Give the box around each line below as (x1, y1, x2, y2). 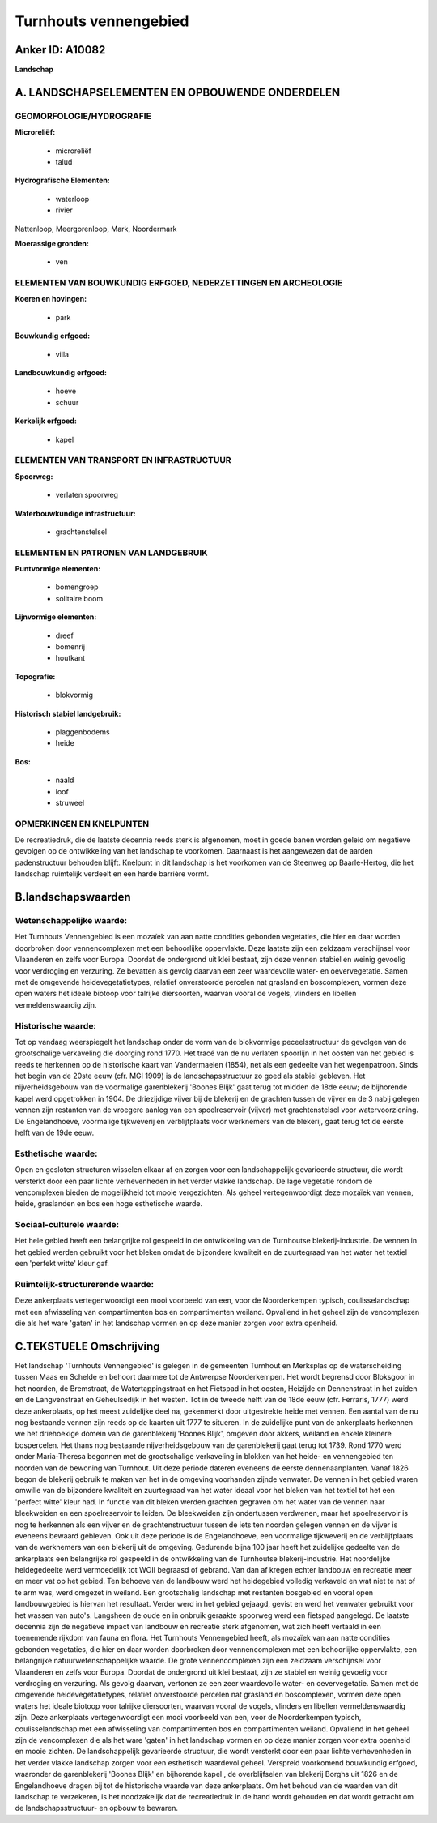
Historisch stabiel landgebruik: (15, 708, 121, 718)
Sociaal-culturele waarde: (15, 1219, 120, 1230)
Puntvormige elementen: (15, 564, 101, 574)
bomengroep (55, 582, 99, 592)
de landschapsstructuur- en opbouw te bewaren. (15, 1804, 178, 1813)
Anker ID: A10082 (15, 43, 106, 57)
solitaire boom (55, 593, 104, 603)
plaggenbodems (55, 726, 110, 737)
